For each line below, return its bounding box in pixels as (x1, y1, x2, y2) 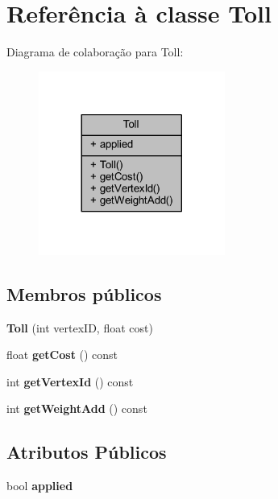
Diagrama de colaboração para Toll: (6, 43, 184, 60)
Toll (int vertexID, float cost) (6, 319, 153, 336)
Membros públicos (6, 281, 162, 306)
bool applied (6, 477, 73, 494)
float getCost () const (6, 346, 118, 363)
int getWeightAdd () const (6, 400, 147, 417)
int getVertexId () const (6, 373, 134, 390)
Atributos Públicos (6, 439, 167, 464)
